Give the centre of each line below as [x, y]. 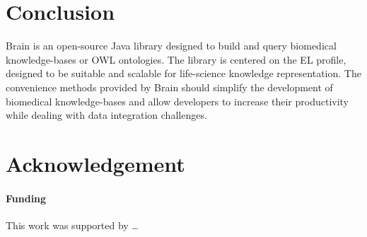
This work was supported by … [72, 225]
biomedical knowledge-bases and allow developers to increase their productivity [177, 101]
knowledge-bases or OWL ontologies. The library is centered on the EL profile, [176, 59]
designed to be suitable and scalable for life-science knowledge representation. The [183, 73]
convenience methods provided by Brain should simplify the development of [169, 87]
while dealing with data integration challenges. [106, 115]
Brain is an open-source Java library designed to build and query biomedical [171, 46]
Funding [26, 198]
